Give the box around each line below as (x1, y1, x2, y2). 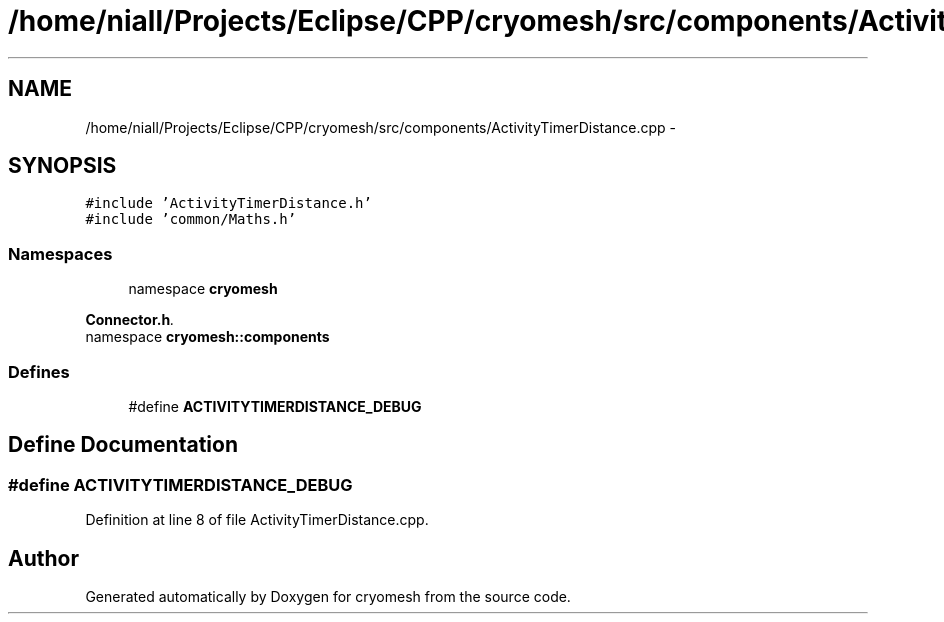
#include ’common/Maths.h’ (85, 211, 297, 228)
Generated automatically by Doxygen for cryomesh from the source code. (85, 588, 571, 605)
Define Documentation (8, 432, 238, 458)
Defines (8, 361, 70, 382)
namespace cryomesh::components (85, 328, 330, 346)
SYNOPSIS (8, 153, 117, 179)
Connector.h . (85, 311, 175, 329)
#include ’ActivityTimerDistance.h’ (85, 195, 372, 212)
